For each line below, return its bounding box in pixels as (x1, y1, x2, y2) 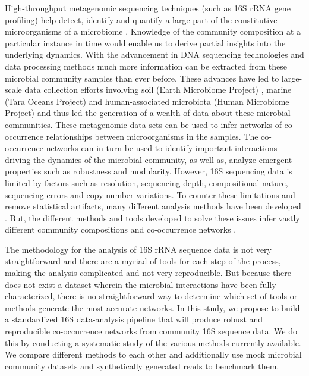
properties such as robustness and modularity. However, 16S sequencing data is (5, 165, 292, 177)
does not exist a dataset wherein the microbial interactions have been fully (5, 278, 276, 290)
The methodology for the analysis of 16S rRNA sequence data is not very (5, 243, 272, 255)
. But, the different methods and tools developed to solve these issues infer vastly (5, 211, 300, 224)
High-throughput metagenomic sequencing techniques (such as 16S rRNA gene (5, 2, 291, 14)
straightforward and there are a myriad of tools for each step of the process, (5, 255, 281, 267)
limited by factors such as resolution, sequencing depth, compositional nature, (5, 176, 288, 189)
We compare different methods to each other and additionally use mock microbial (5, 348, 302, 361)
